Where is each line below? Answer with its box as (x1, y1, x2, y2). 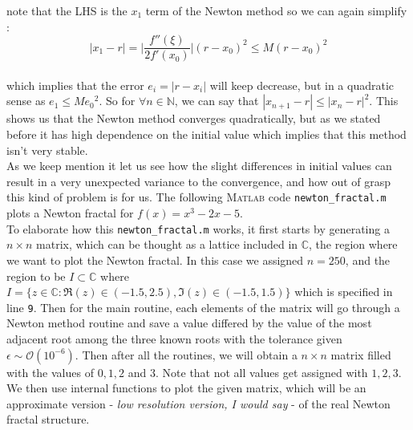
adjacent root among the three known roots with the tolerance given (6, 330, 342, 347)
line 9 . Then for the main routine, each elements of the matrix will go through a (6, 298, 400, 315)
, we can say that (174, 92, 259, 109)
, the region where (309, 236, 398, 253)
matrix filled (330, 346, 391, 363)
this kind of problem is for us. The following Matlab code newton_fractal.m (6, 189, 387, 205)
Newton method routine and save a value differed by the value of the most (6, 314, 372, 331)
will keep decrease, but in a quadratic (209, 76, 395, 93)
